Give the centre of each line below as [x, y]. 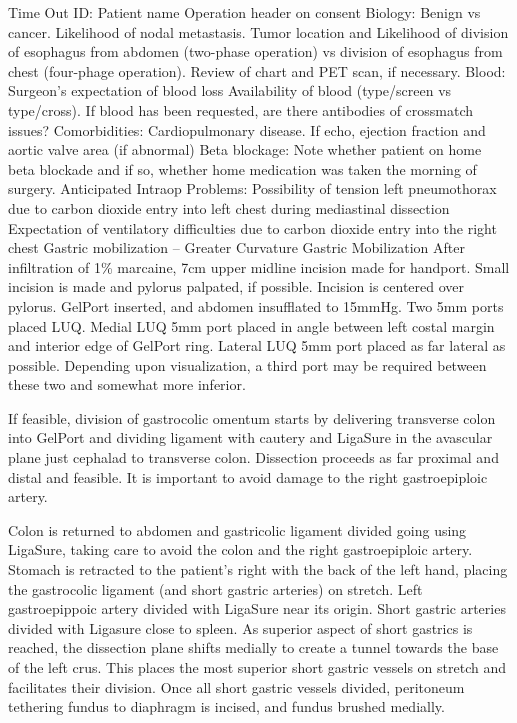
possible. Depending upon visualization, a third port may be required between [247, 364]
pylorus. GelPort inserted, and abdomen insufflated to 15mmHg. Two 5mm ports [256, 305]
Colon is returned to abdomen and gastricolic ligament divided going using [237, 529]
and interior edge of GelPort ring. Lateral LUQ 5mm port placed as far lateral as [257, 345]
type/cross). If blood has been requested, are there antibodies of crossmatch [241, 109]
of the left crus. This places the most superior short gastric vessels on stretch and [257, 667]
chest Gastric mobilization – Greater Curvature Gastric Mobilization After [236, 247]
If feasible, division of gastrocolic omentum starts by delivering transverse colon [252, 417]
